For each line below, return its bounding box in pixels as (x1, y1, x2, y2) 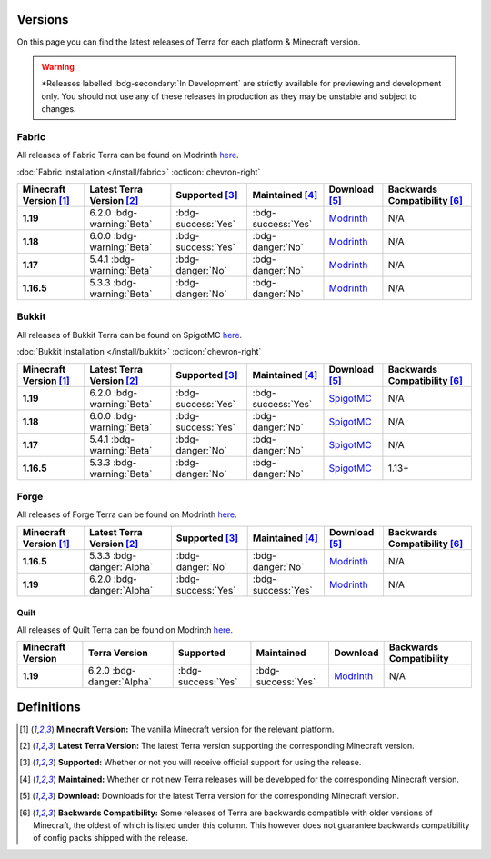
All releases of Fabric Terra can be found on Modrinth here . (16, 150, 240, 161)
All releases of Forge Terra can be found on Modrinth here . (16, 509, 237, 520)
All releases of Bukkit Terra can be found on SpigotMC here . (16, 329, 243, 340)
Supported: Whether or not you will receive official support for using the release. (57, 757, 362, 768)
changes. (41, 104, 76, 115)
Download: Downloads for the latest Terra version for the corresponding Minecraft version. (57, 791, 400, 802)
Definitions (16, 700, 81, 715)
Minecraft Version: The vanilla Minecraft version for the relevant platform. (55, 724, 335, 734)
